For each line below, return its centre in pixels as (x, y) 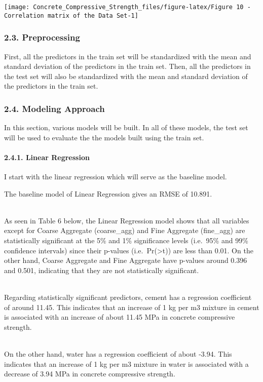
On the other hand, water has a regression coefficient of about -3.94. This (118, 354)
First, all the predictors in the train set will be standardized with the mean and (128, 56)
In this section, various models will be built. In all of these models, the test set (126, 127)
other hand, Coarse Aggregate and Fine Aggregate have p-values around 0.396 (126, 260)
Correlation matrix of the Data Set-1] (71, 15)
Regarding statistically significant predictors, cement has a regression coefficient (128, 297)
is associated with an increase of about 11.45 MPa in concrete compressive (120, 317)
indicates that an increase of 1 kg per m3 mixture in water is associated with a (126, 364)
